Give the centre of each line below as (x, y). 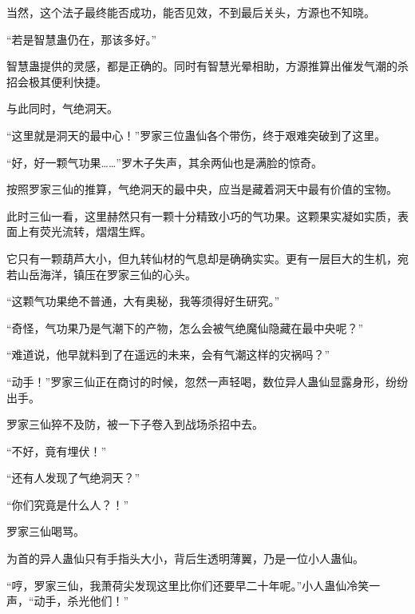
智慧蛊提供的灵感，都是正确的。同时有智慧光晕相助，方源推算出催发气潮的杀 (207, 66)
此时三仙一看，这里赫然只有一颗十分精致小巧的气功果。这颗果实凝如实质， (202, 215)
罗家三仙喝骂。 (45, 531)
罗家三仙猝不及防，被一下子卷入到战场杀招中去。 (135, 424)
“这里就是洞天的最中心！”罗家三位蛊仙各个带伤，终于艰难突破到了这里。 (196, 135)
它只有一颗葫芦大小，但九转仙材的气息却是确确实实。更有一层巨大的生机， (202, 258)
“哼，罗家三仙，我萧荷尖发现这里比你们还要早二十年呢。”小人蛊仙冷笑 (188, 585)
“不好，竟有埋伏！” (57, 451)
